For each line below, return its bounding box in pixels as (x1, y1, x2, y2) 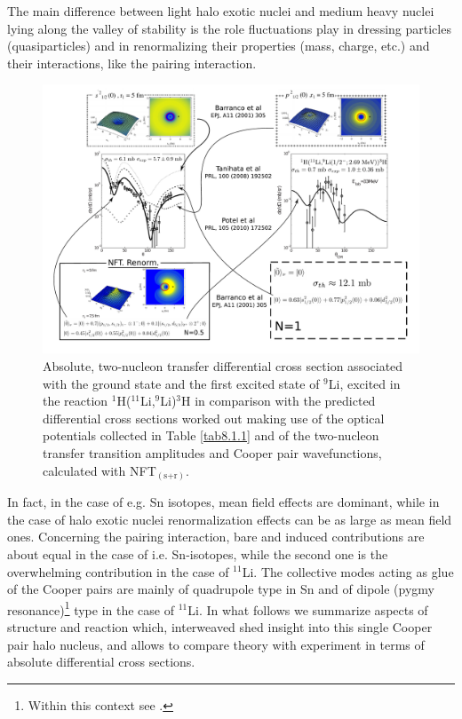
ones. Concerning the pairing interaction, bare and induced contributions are (7, 527, 425, 546)
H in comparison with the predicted (181, 391, 376, 410)
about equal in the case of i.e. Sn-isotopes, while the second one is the (7, 544, 388, 563)
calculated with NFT (43, 461, 156, 479)
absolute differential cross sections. (7, 652, 195, 671)
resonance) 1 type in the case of (7, 597, 175, 619)
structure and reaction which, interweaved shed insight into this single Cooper (7, 617, 433, 636)
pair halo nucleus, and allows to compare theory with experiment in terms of (7, 635, 425, 653)
